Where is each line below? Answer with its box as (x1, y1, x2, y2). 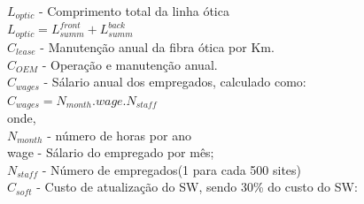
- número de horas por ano (47, 125, 191, 144)
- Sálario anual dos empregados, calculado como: (43, 72, 306, 91)
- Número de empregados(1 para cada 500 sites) (42, 160, 302, 178)
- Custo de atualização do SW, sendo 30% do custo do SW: (36, 178, 358, 196)
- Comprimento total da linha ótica (38, 2, 229, 19)
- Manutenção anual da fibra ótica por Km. (40, 37, 275, 56)
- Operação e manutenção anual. (42, 55, 218, 73)
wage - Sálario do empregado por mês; (7, 143, 214, 162)
